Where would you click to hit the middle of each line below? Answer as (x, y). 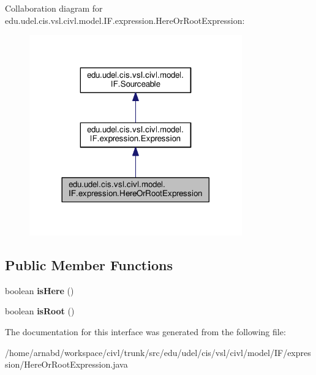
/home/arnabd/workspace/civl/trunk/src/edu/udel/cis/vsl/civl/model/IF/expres (158, 352)
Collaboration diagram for (54, 8)
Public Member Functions (89, 265)
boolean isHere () (39, 290)
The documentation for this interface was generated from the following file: (145, 331)
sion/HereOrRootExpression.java (66, 364)
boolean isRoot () (40, 311)
